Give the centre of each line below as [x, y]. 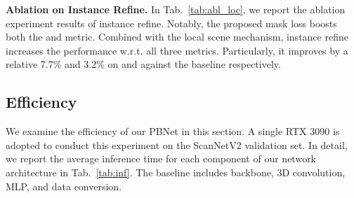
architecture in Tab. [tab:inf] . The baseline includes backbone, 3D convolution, [176, 172]
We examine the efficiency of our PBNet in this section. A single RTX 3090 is [173, 131]
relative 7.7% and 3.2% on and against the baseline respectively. [143, 64]
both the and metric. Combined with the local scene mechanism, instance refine [177, 37]
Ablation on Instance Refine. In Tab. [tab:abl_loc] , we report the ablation [176, 9]
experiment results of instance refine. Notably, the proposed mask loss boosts [171, 23]
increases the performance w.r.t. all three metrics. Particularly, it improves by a [177, 50]
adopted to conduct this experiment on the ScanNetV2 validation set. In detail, [177, 144]
